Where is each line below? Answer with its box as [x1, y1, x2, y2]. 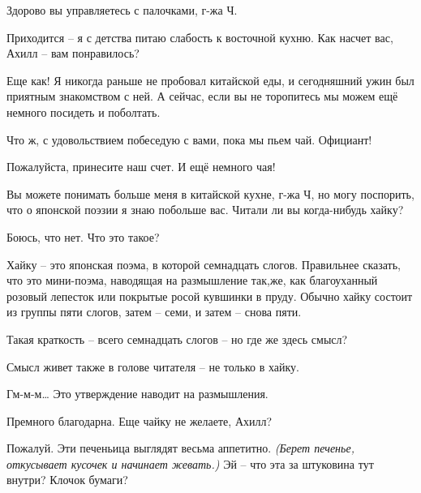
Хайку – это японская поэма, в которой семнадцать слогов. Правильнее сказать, [6, 255, 401, 272]
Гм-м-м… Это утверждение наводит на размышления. [6, 385, 268, 402]
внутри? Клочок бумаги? [6, 471, 128, 488]
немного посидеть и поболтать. [6, 103, 161, 120]
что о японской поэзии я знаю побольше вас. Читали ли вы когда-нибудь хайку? [6, 201, 404, 218]
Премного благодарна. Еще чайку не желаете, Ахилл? [6, 412, 273, 429]
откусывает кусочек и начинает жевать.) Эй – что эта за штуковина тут [6, 455, 374, 472]
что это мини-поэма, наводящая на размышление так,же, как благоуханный [6, 272, 378, 289]
